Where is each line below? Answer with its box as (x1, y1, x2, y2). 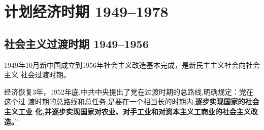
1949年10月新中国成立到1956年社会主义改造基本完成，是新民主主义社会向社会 (4, 59, 260, 70)
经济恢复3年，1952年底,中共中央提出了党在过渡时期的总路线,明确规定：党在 (4, 86, 253, 97)
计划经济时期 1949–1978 (4, 1, 169, 22)
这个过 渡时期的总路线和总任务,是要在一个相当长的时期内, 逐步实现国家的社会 (4, 96, 259, 107)
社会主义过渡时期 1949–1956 (4, 35, 149, 51)
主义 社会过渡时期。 (4, 69, 71, 80)
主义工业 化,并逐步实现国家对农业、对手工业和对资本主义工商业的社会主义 (4, 106, 251, 116)
